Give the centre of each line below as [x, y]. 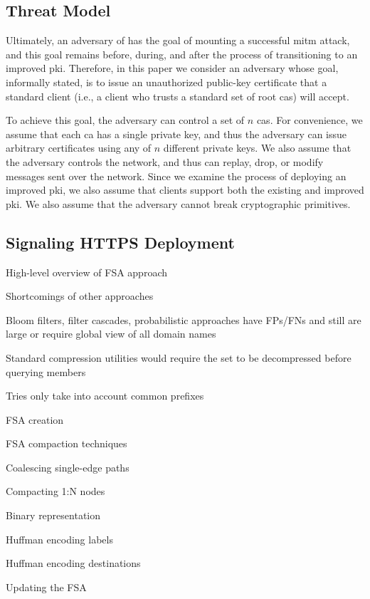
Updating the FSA [46, 587]
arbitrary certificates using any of [79, 148]
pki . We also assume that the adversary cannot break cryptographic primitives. [178, 203]
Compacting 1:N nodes [55, 491]
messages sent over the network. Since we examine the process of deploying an [176, 176]
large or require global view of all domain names [111, 334]
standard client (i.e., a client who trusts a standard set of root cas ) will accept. [178, 96]
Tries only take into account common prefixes [105, 396]
